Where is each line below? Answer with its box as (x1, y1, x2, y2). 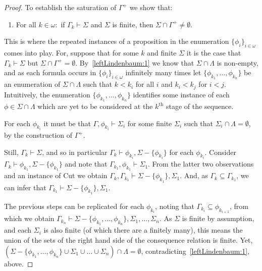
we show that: (129, 2, 173, 12)
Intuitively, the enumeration (4, 89, 90, 99)
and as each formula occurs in (4, 67, 96, 78)
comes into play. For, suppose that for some (4, 47, 139, 58)
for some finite (127, 118, 172, 128)
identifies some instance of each (133, 89, 230, 99)
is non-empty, (217, 57, 258, 68)
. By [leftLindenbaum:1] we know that (75, 57, 194, 68)
